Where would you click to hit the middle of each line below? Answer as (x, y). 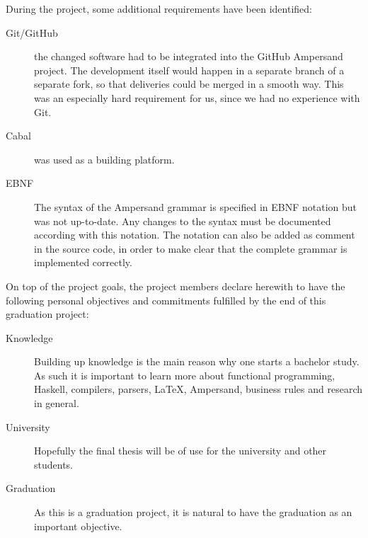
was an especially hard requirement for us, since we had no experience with (197, 97)
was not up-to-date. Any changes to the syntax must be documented (183, 221)
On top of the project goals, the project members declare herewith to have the (176, 286)
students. (53, 464)
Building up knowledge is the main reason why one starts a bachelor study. (197, 361)
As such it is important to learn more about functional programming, (185, 375)
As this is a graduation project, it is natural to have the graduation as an (193, 512)
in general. (57, 403)
